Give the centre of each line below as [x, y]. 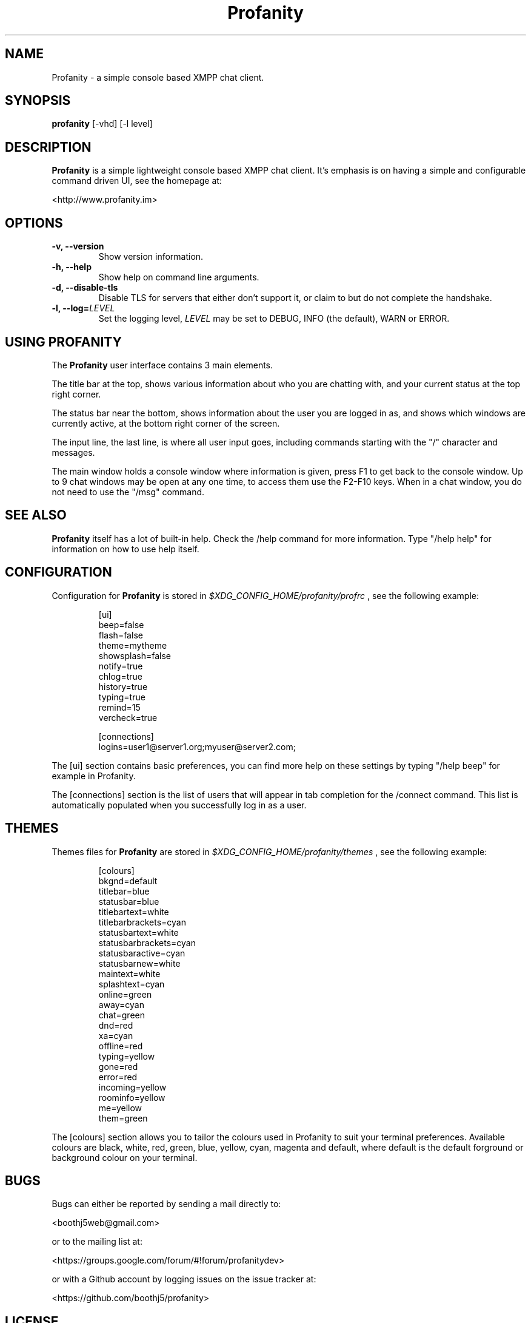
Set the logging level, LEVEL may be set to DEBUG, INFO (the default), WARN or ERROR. [274, 319]
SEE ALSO [36, 515]
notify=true [121, 666]
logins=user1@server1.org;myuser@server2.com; [197, 746]
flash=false [121, 635]
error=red [118, 1077]
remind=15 [119, 707]
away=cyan [122, 1004]
